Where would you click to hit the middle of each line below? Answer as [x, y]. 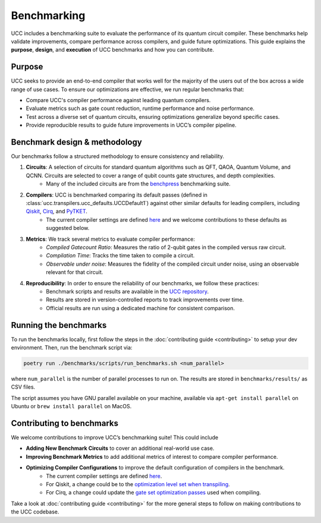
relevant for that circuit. [75, 272]
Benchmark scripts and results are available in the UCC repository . [128, 291]
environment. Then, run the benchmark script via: [72, 348]
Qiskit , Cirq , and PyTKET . [56, 212]
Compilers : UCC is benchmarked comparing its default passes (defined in [117, 195]
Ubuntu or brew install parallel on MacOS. [71, 407]
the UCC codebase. [35, 512]
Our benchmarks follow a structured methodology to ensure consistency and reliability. [117, 156]
